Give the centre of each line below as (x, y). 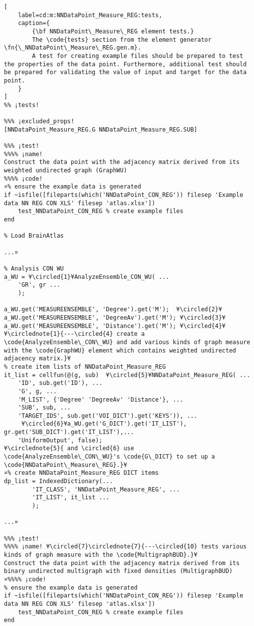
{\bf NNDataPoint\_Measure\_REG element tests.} (113, 31)
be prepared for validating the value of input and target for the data (125, 72)
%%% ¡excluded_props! (39, 122)
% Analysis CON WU (34, 269)
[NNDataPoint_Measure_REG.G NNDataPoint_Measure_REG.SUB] (101, 129)
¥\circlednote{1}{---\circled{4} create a (74, 334)
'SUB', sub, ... (44, 408)
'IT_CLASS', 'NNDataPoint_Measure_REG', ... (106, 489)
